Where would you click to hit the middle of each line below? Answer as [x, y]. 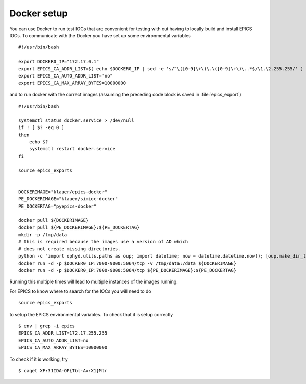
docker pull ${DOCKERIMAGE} [54, 220]
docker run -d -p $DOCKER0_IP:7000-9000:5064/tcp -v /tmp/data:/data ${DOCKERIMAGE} [127, 263]
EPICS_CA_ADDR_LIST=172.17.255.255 [63, 333]
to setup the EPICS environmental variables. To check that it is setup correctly [91, 314]
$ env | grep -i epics [47, 326]
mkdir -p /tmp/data [43, 235]
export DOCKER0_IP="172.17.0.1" [59, 62]
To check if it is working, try [39, 359]
